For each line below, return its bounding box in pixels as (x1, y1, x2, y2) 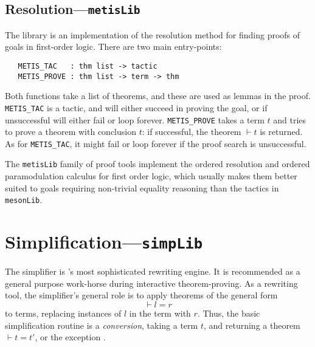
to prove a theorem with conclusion (5, 125, 136, 138)
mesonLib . (5, 193, 43, 206)
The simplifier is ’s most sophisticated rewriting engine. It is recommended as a (5, 265, 300, 278)
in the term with (129, 306, 191, 319)
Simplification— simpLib (5, 229, 203, 254)
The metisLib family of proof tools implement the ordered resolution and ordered (5, 157, 310, 170)
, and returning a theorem (203, 318, 300, 331)
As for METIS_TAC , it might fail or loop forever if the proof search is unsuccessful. (5, 137, 306, 149)
